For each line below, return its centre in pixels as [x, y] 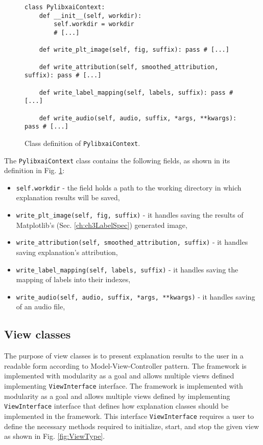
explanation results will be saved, [68, 197]
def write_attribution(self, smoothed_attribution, [129, 67]
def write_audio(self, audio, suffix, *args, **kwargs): [138, 118]
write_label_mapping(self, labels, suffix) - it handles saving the [127, 269]
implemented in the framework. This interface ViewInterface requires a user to [129, 416]
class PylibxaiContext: [65, 7]
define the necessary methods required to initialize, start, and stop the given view [132, 426]
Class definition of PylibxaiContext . [82, 143]
